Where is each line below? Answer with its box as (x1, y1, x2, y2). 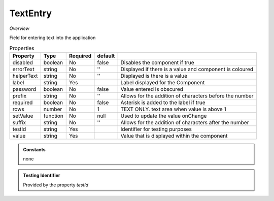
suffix (12, 119, 26, 126)
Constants (23, 146, 46, 152)
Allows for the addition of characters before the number (120, 92, 254, 99)
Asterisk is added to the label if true (120, 99, 205, 106)
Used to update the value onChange (120, 112, 207, 119)
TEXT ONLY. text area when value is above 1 (120, 106, 226, 113)
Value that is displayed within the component (120, 132, 228, 139)
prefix (12, 92, 27, 99)
